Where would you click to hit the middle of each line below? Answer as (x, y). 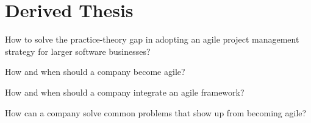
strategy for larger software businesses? (78, 51)
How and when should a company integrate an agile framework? (125, 92)
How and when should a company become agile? (95, 72)
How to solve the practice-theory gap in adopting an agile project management (152, 39)
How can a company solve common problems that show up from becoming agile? (156, 112)
